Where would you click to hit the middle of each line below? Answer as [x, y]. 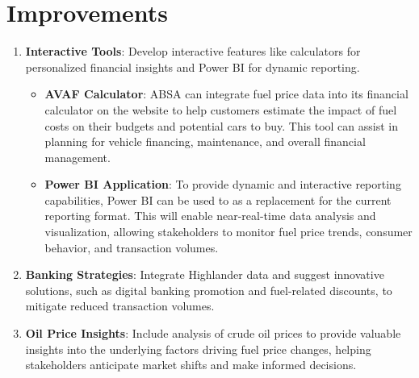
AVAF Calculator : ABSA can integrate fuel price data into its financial [226, 94]
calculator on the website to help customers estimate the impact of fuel [221, 109]
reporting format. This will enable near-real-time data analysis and [210, 216]
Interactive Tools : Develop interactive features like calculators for [193, 51]
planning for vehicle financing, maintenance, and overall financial [205, 141]
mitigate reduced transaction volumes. [120, 306]
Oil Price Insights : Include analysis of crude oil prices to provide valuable [213, 333]
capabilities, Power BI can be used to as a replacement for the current [218, 199]
